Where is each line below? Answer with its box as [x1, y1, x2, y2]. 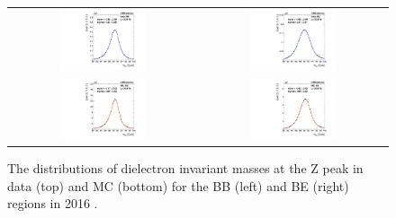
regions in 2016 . [7, 194, 98, 213]
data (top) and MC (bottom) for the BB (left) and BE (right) [7, 176, 349, 195]
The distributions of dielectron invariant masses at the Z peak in [7, 159, 364, 177]
